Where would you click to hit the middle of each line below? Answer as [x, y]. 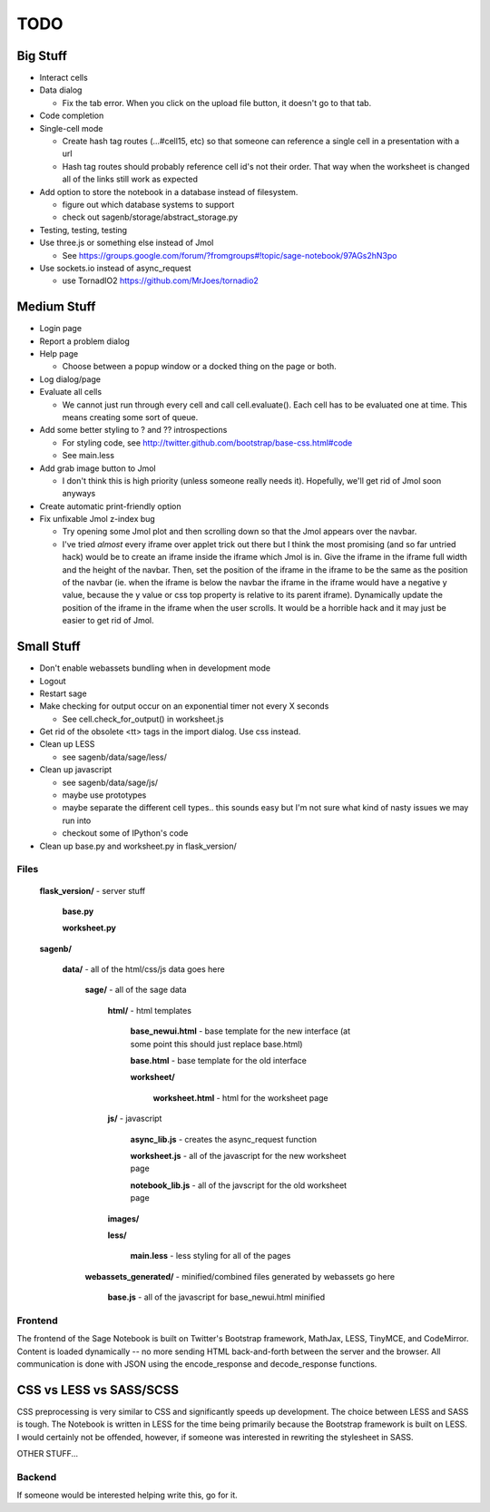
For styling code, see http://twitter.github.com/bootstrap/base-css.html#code [207, 442]
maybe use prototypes [104, 795]
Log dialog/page [70, 379]
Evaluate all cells [71, 392]
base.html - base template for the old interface [219, 1061]
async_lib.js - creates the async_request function [224, 1139]
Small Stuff [49, 647]
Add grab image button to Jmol [98, 468]
